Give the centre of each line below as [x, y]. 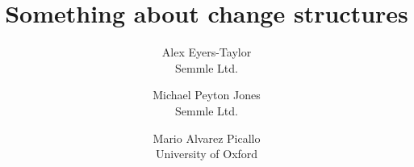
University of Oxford [207, 154]
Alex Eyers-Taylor [207, 52]
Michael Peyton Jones [207, 95]
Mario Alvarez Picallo [207, 138]
